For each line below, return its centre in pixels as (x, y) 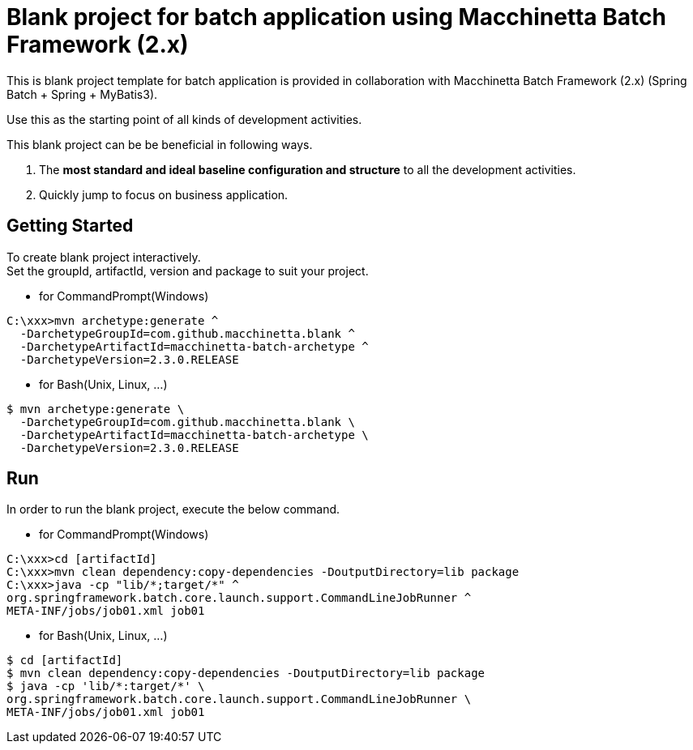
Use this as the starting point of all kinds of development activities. (184, 119)
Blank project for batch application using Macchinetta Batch (336, 17)
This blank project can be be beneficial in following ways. (160, 144)
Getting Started (70, 226)
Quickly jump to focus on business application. (164, 194)
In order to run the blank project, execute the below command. (173, 509)
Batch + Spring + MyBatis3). (82, 94)
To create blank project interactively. (104, 257)
